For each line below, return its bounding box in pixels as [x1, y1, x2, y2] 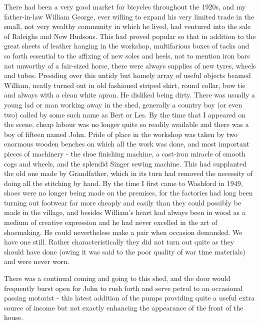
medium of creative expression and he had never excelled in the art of [4, 217, 217, 227]
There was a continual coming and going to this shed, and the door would [4, 273, 230, 283]
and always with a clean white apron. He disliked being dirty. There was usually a [4, 89, 255, 100]
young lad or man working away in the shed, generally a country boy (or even [4, 99, 242, 109]
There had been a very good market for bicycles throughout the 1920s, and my [4, 1, 246, 11]
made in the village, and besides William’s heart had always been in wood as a [4, 207, 245, 217]
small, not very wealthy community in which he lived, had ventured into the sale [4, 21, 251, 31]
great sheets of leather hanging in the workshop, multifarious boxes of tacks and [4, 40, 249, 51]
